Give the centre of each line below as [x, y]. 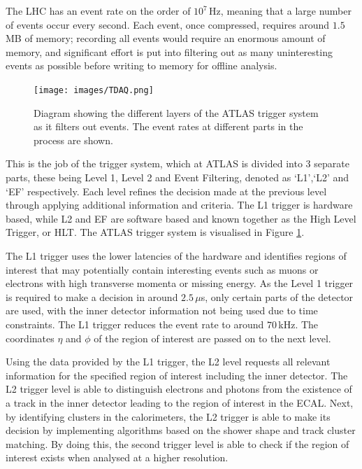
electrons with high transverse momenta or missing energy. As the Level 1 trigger [180, 283]
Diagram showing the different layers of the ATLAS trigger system [176, 112]
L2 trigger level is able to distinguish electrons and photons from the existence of [179, 389]
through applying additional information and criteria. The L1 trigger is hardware [179, 205]
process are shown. [73, 140]
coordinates [30, 338]
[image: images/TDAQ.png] [94, 90]
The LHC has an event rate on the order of [98, 10]
